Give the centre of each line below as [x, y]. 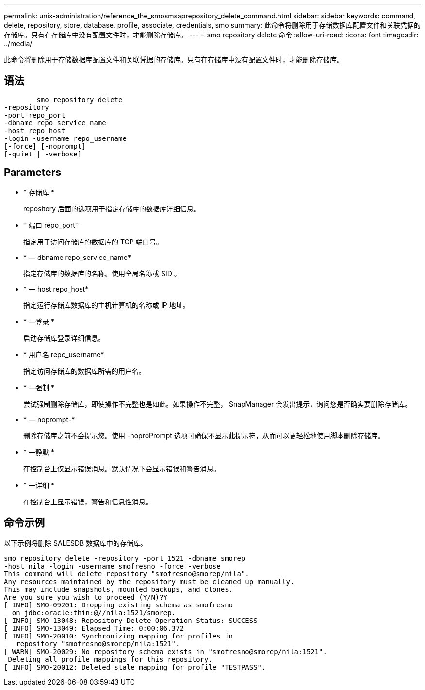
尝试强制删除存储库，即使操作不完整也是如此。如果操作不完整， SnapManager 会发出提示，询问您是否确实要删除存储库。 [218, 404]
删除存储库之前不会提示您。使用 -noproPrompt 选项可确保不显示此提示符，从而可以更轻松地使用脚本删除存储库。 [204, 435]
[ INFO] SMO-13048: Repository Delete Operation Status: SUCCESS [131, 620]
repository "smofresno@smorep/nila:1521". [98, 644]
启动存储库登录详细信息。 [64, 338]
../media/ [18, 43]
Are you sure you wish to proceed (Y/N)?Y [86, 597]
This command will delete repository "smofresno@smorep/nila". [127, 574]
